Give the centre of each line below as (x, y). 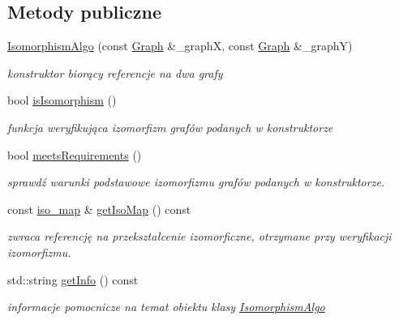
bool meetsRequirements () (75, 154)
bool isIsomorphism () (62, 100)
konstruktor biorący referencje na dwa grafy (115, 73)
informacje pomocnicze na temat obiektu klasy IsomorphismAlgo (166, 307)
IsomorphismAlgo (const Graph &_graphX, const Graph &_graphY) (180, 46)
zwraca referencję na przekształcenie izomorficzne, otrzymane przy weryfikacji (199, 236)
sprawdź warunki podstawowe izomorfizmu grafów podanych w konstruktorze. (196, 182)
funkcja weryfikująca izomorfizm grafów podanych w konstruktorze (170, 127)
